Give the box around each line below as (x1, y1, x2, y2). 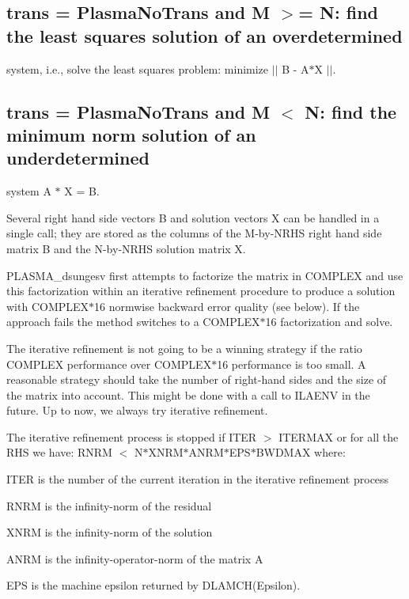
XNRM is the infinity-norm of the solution (6, 524, 213, 540)
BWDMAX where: (256, 444, 346, 461)
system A (6, 183, 51, 199)
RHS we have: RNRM (6, 444, 112, 461)
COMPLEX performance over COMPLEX (6, 355, 212, 372)
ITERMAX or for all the (278, 428, 399, 445)
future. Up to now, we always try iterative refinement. (6, 402, 268, 419)
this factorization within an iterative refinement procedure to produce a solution (6, 282, 396, 299)
